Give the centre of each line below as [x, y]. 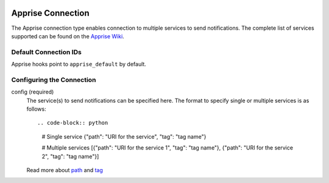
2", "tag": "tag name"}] [70, 156]
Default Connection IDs [46, 52]
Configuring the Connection [54, 80]
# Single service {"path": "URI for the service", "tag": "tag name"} [124, 136]
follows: [36, 109]
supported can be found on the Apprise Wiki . [68, 36]
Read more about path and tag [65, 170]
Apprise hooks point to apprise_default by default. [79, 64]
